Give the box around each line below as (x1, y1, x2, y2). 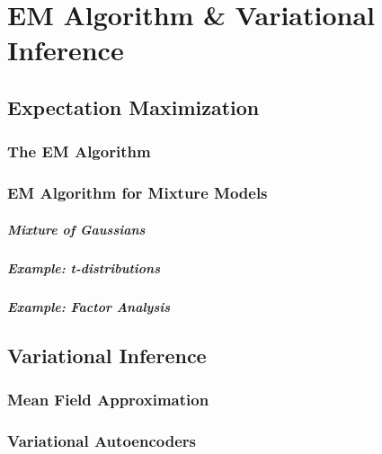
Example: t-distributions (7, 258, 160, 277)
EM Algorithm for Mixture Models (7, 182, 268, 204)
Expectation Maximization (7, 93, 260, 120)
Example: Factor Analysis (7, 297, 171, 316)
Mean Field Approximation (7, 387, 209, 410)
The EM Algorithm (7, 140, 151, 163)
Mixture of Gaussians (7, 219, 146, 238)
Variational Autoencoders (7, 429, 196, 451)
